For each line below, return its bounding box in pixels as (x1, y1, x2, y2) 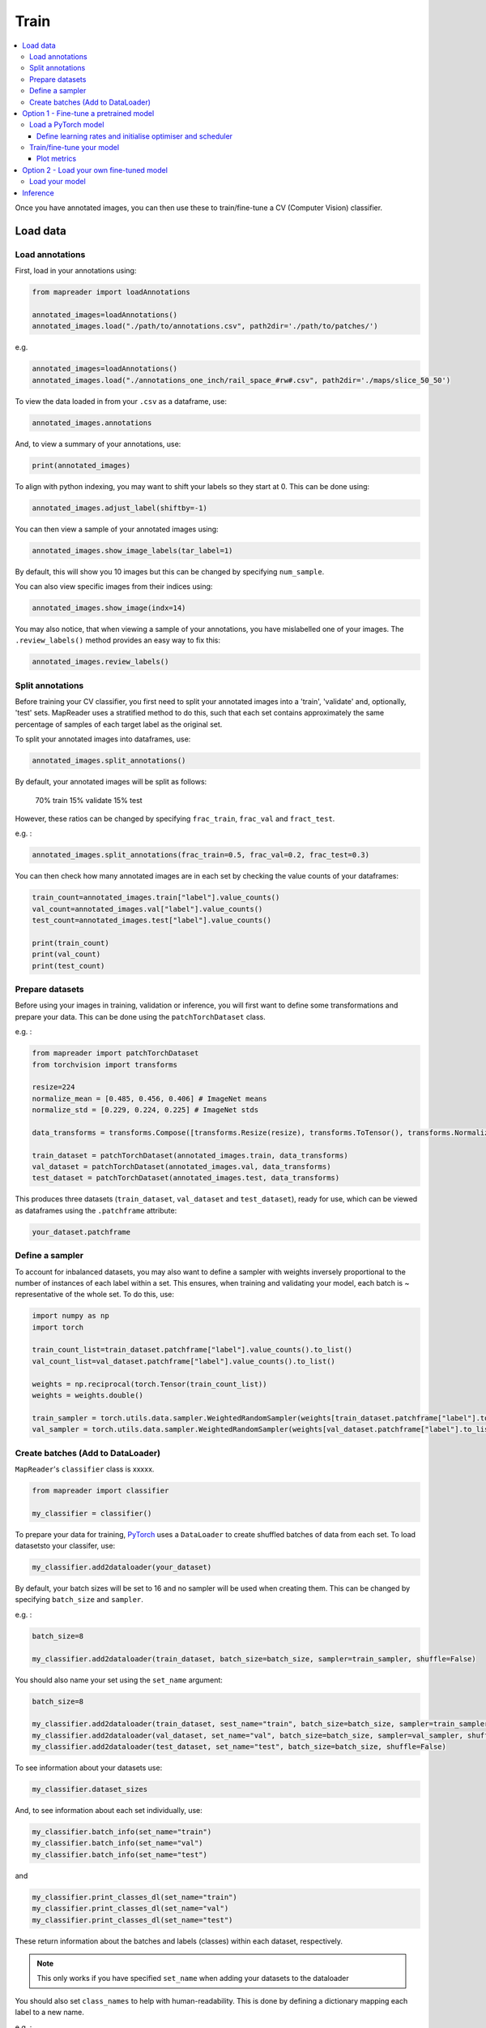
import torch (32, 1322, 84, 1332)
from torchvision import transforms (32, 1059, 178, 1069)
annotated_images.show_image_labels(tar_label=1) (32, 546, 233, 555)
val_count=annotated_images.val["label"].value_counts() (32, 904, 263, 913)
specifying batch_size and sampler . (15, 1595, 143, 1605)
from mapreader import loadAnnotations (32, 288, 190, 297)
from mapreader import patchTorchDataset (32, 1049, 199, 1058)
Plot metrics (36, 154, 77, 164)
